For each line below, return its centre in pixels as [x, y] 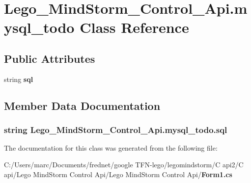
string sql [19, 79]
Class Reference [134, 27]
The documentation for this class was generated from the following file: [111, 148]
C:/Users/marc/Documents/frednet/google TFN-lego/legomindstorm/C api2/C [124, 164]
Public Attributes [50, 58]
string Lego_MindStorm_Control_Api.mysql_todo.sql [116, 130]
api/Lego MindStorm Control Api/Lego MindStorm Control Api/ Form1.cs [118, 174]
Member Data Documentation [82, 105]
